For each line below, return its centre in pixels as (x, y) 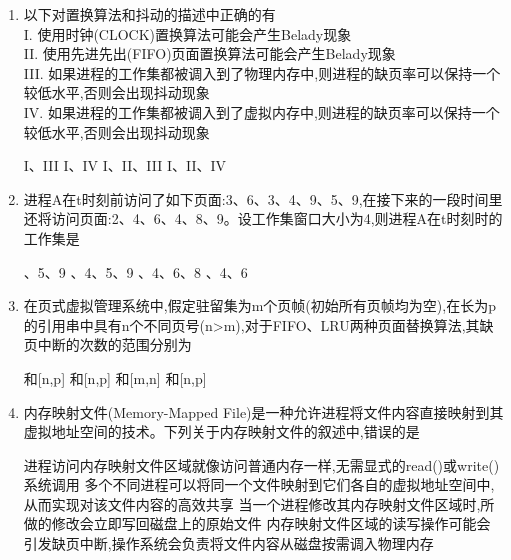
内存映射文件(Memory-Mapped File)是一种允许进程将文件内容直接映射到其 (263, 411)
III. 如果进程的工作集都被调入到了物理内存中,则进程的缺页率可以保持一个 (262, 72)
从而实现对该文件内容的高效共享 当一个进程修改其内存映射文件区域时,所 (259, 503)
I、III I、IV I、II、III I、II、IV (124, 165)
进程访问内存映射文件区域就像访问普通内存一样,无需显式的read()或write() (261, 464)
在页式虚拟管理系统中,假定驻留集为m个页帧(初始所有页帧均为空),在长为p (259, 305)
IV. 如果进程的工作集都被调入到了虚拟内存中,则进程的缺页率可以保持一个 (261, 111)
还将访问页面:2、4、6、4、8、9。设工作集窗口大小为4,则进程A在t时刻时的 (263, 218)
